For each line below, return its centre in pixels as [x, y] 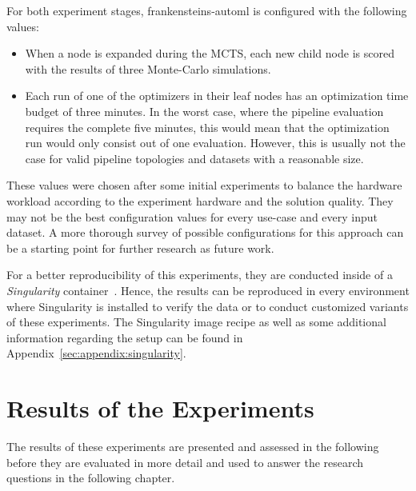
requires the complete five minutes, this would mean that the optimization [207, 127]
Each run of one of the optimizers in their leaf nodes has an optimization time [217, 96]
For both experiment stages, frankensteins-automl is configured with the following [207, 10]
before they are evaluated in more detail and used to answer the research [185, 462]
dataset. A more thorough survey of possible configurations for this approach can [205, 232]
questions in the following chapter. [91, 478]
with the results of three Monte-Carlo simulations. [148, 68]
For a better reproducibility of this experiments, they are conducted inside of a [200, 275]
